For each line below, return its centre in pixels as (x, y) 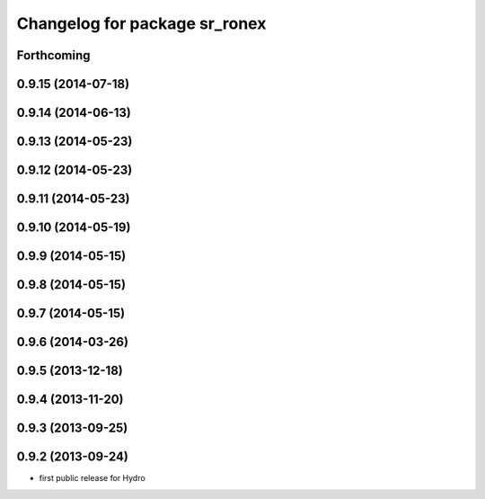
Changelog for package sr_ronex (141, 23)
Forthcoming (53, 55)
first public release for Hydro (92, 478)
